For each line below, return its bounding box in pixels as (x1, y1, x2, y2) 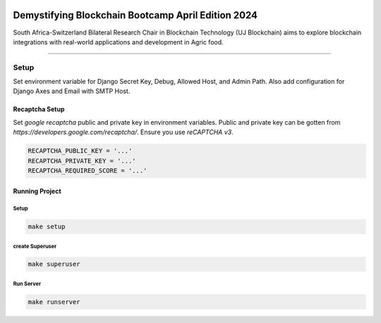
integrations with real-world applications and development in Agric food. (13, 37, 224, 46)
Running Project (13, 187, 61, 195)
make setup (28, 222, 66, 231)
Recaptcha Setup (13, 105, 65, 114)
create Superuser (13, 243, 57, 250)
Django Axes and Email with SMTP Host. (13, 87, 131, 95)
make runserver (28, 298, 80, 306)
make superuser (28, 260, 80, 268)
